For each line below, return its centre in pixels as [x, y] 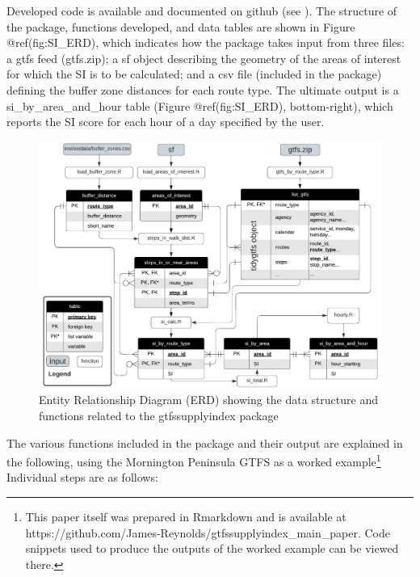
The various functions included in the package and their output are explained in [205, 442]
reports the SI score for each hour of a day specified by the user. [166, 122]
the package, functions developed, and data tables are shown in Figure [181, 26]
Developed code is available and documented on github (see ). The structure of [202, 11]
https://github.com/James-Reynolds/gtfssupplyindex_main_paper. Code [208, 532]
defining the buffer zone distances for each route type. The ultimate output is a [203, 89]
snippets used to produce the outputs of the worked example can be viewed [212, 548]
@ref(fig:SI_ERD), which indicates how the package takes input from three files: [206, 42]
